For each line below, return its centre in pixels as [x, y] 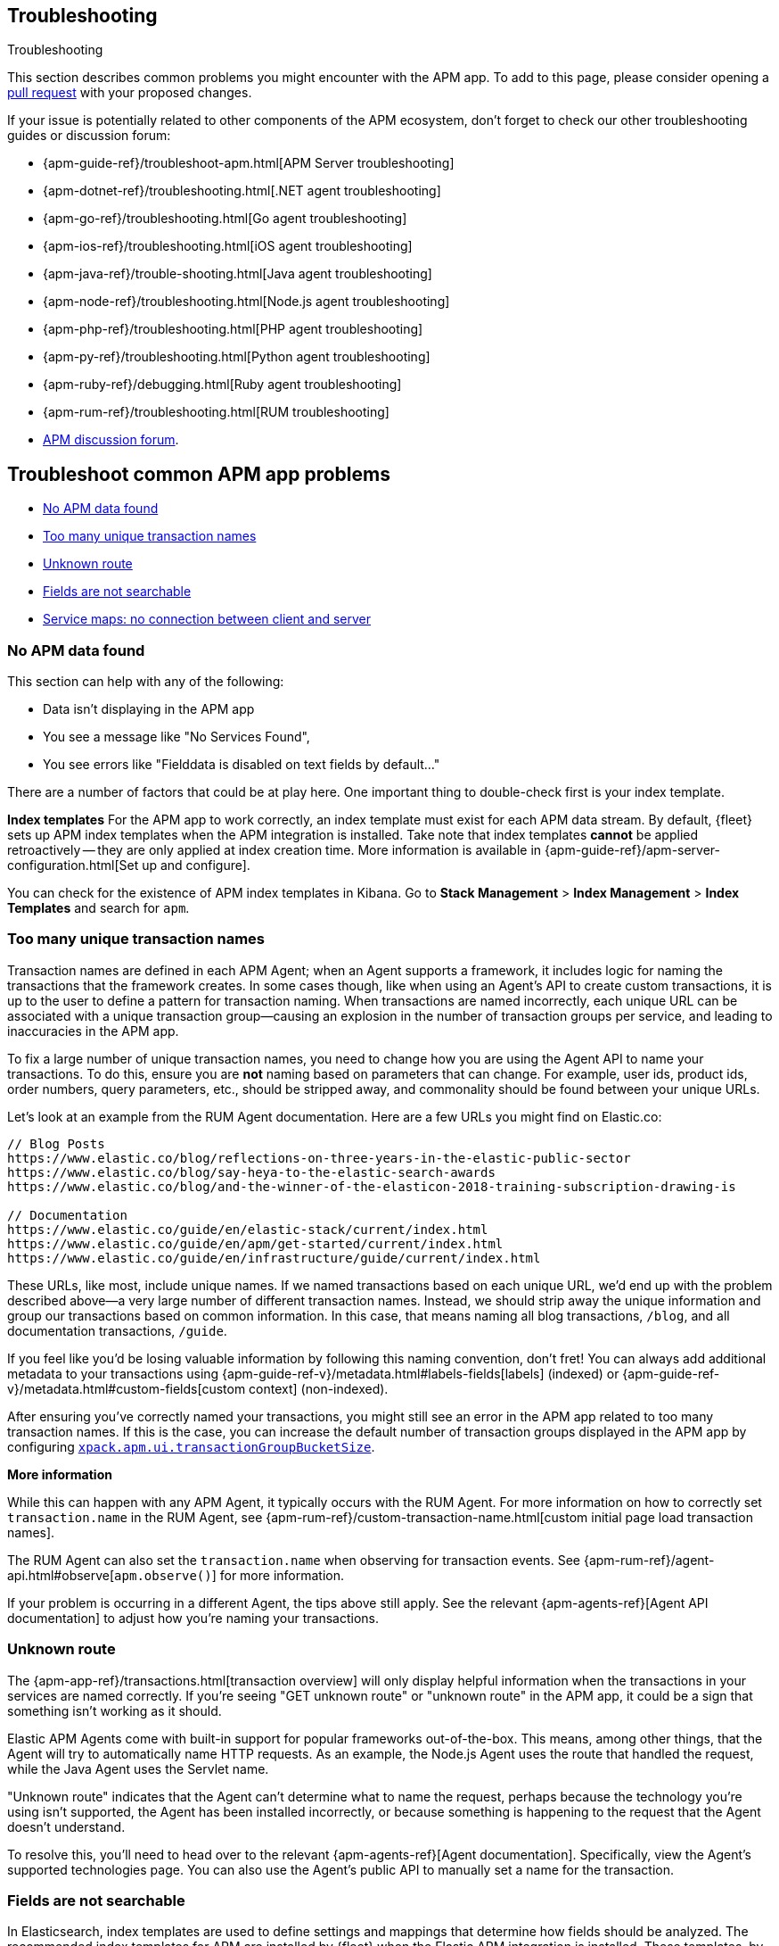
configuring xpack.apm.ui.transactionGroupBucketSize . [191, 1446]
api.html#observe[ [61, 1575]
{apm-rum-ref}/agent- [649, 1560]
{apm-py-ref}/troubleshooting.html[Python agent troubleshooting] [237, 357]
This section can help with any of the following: [146, 682]
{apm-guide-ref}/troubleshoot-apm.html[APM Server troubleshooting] [249, 163]
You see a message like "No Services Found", [176, 737]
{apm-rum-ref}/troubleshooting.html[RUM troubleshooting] [216, 412]
